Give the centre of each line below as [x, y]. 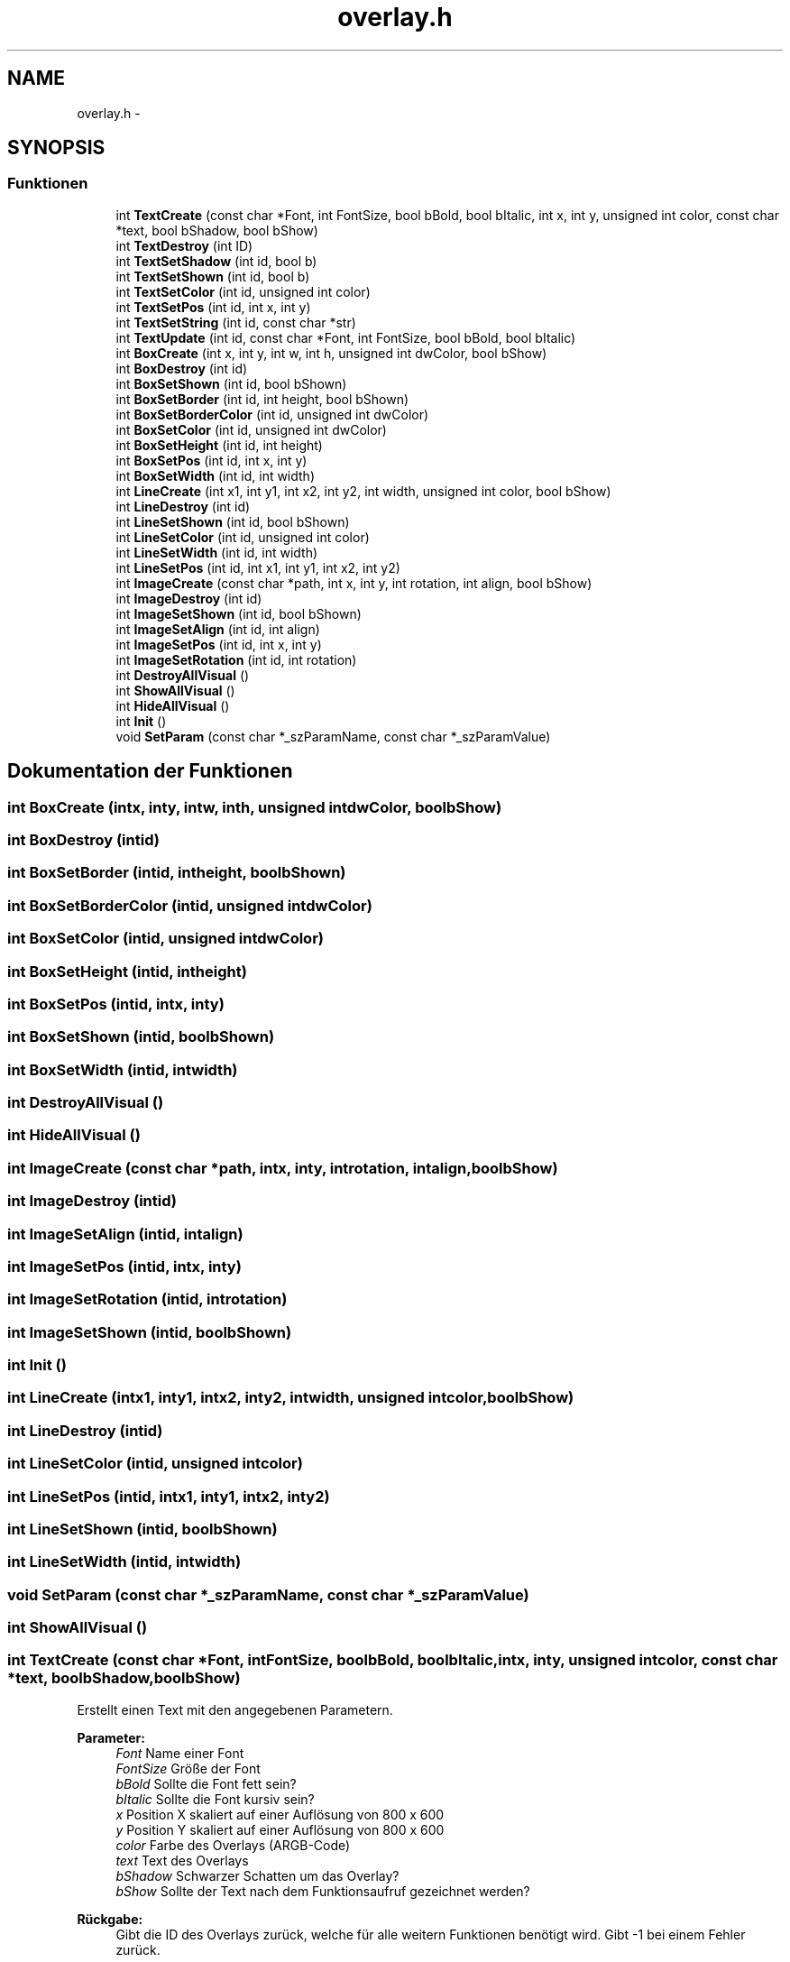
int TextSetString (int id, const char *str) [236, 322]
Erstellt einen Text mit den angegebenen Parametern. [235, 1709]
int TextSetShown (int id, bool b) [213, 276]
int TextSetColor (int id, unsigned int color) [243, 291]
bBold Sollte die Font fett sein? [206, 1783]
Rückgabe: [110, 1919]
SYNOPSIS [56, 148]
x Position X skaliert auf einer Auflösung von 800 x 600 [280, 1814]
